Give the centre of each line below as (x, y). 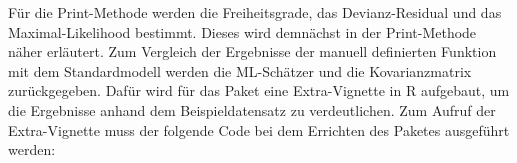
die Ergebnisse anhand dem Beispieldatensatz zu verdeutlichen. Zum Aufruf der (252, 109)
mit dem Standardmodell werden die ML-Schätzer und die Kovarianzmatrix (240, 70)
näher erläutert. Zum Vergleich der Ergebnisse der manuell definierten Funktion (252, 51)
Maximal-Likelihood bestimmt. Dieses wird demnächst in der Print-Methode (242, 31)
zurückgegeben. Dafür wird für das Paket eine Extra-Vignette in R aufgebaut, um (259, 90)
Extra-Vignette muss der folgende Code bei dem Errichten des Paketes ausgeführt (259, 129)
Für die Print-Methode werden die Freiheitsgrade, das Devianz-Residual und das (255, 12)
